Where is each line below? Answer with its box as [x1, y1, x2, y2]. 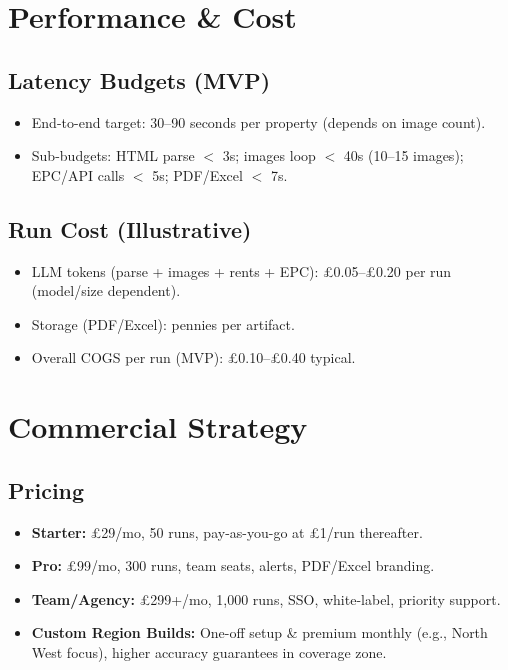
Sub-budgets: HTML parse [31, 145, 195, 166]
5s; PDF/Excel [152, 164, 243, 185]
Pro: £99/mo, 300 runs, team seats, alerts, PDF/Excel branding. [31, 555, 435, 576]
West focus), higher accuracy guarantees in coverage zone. [31, 641, 387, 662]
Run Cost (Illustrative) [8, 213, 252, 244]
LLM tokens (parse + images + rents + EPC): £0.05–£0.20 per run [31, 260, 452, 281]
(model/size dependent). [31, 280, 181, 301]
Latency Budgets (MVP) [8, 64, 271, 95]
